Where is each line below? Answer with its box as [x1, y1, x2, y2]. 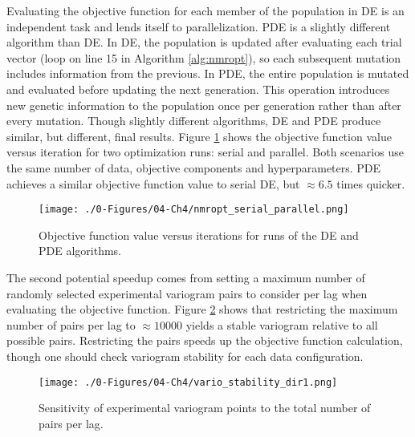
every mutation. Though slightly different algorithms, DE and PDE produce [6, 112, 381, 129]
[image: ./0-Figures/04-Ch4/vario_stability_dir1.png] [39, 376, 338, 388]
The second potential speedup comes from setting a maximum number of [6, 269, 365, 285]
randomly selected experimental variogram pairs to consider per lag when [6, 285, 368, 301]
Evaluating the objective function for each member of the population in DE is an [6, 2, 405, 18]
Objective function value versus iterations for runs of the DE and [39, 226, 359, 243]
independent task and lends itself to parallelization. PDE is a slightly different [6, 18, 391, 34]
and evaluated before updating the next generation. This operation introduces [6, 80, 390, 97]
